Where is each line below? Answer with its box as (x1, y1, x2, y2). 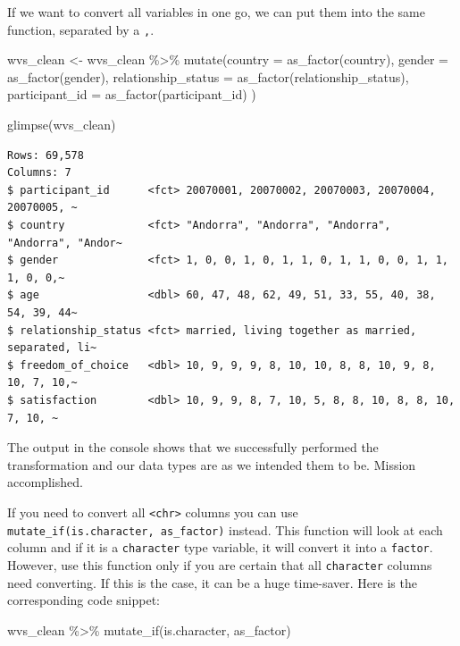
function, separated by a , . (7, 20, 155, 38)
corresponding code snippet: (7, 591, 160, 609)
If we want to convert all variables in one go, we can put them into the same (7, 3, 425, 21)
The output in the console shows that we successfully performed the (7, 438, 379, 457)
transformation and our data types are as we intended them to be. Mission (7, 455, 416, 474)
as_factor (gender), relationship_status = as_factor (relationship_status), (7, 67, 409, 86)
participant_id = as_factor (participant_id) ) (7, 85, 256, 104)
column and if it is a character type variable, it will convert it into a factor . (7, 538, 433, 557)
